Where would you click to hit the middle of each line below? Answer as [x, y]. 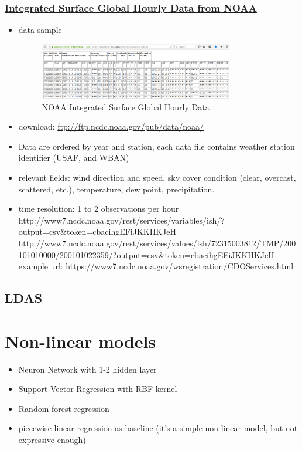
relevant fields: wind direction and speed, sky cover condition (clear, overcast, [157, 177]
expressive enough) [52, 439]
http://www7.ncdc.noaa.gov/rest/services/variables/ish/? [121, 220]
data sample [40, 30]
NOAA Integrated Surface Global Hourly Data [126, 106]
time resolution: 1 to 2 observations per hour [99, 209]
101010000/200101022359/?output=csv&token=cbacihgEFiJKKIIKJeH [146, 254]
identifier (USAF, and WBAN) [74, 158]
